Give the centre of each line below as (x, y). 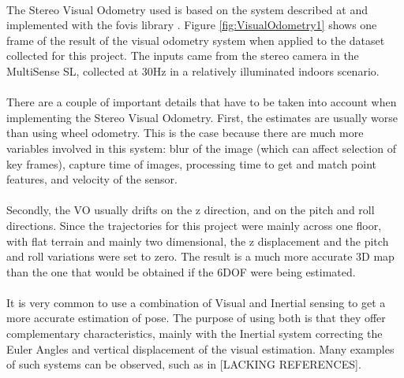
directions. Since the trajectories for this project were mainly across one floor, (194, 225)
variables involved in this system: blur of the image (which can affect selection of (201, 148)
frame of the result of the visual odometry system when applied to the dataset (196, 40)
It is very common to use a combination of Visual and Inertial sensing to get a (196, 302)
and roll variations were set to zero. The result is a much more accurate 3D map (200, 256)
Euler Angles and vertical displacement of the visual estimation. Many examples (200, 348)
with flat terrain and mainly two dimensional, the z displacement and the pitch (198, 241)
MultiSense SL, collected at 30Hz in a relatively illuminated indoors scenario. (193, 70)
